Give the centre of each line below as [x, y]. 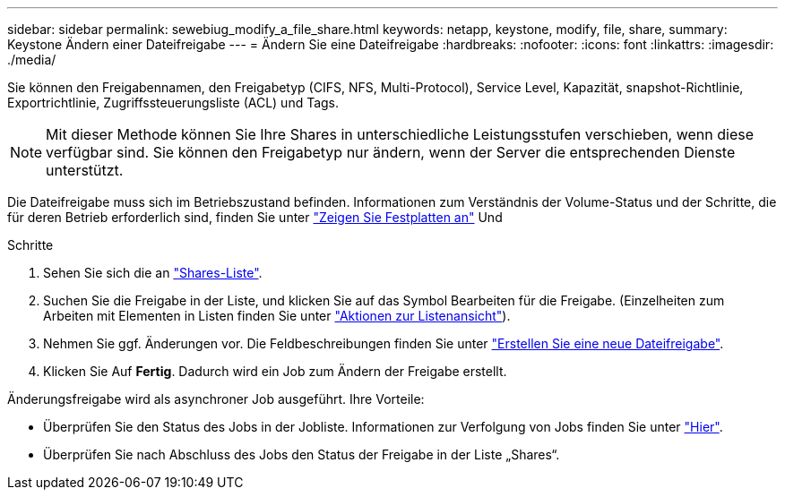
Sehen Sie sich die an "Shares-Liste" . [153, 273]
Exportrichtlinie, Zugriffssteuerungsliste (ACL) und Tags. [173, 103]
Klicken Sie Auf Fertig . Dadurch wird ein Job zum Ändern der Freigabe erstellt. [275, 371]
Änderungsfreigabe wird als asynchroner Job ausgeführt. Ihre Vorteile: [216, 399]
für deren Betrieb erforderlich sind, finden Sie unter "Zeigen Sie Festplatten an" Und [255, 217]
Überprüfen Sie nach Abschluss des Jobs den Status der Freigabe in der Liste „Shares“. [302, 454]
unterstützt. [85, 170]
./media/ [32, 60]
